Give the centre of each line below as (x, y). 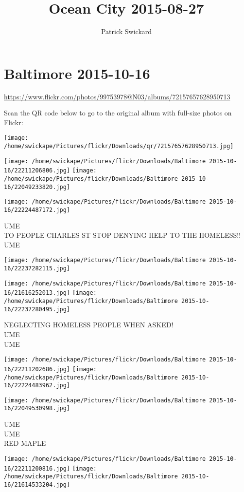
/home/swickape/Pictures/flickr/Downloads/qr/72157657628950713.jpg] (119, 146)
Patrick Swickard (126, 31)
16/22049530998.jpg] (37, 408)
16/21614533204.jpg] (37, 484)
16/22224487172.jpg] (37, 210)
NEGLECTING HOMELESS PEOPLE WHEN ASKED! (89, 325)
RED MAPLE (25, 443)
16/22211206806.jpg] (37, 171)
